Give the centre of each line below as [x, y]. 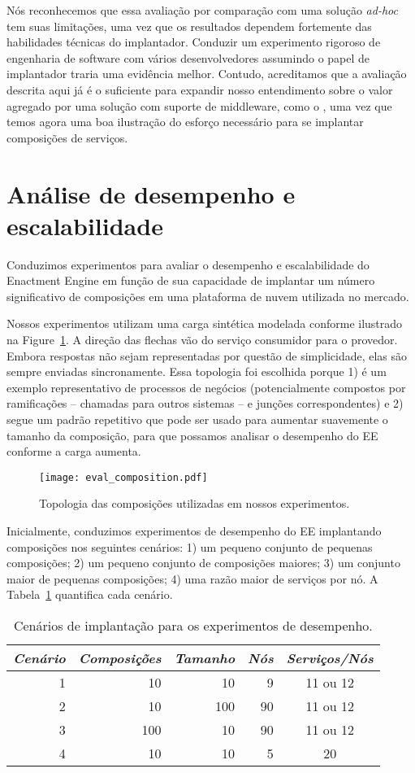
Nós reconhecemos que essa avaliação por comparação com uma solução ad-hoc [202, 10]
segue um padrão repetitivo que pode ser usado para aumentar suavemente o [197, 419]
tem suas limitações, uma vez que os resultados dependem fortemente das [189, 26]
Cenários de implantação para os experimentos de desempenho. [193, 625]
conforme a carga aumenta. [74, 451]
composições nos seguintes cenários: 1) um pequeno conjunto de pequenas [190, 546]
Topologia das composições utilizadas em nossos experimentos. [195, 503]
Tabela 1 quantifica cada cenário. [90, 594]
